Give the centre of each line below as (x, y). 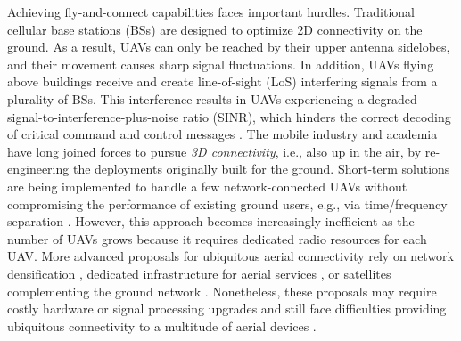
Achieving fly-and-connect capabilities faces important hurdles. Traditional (211, 12)
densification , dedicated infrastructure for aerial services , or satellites (199, 273)
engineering (38, 169)
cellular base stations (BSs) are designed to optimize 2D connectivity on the (215, 29)
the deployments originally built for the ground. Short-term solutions (261, 169)
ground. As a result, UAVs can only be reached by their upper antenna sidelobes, (229, 47)
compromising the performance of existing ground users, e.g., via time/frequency (227, 203)
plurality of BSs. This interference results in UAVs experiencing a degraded (212, 98)
